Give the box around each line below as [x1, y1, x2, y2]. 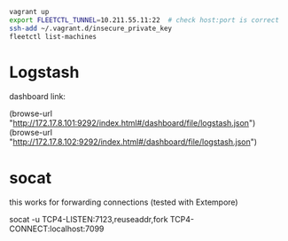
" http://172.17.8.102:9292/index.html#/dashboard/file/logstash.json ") [9, 136, 258, 147]
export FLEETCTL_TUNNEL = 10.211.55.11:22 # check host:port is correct [9, 15, 279, 25]
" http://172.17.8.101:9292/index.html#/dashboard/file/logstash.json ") [9, 118, 256, 128]
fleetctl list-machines [9, 32, 97, 41]
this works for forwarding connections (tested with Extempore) [9, 197, 238, 207]
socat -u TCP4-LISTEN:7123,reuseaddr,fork [9, 214, 168, 225]
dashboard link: [9, 91, 66, 102]
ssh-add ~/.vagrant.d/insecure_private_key [9, 24, 173, 33]
